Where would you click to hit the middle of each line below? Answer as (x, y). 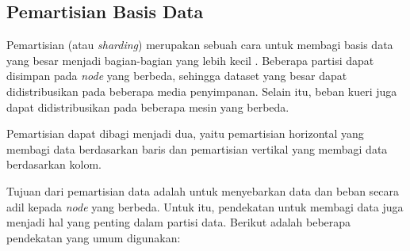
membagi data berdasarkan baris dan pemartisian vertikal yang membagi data (197, 148)
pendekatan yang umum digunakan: (94, 237)
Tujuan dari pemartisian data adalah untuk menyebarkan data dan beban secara (203, 190)
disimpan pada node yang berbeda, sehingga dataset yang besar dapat (177, 76)
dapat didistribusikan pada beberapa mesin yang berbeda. (148, 106)
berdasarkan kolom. (54, 164)
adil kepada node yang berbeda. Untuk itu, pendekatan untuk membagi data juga (205, 206)
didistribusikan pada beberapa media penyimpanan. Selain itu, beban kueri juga (202, 91)
